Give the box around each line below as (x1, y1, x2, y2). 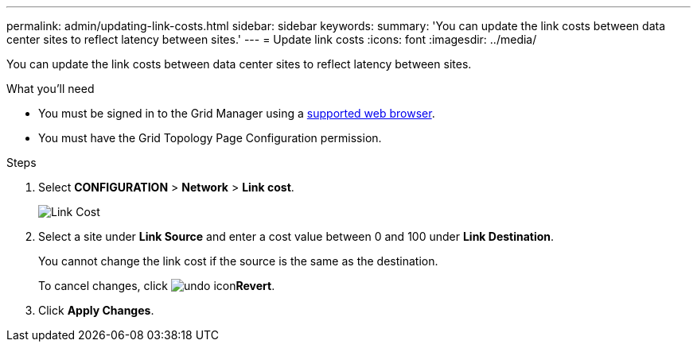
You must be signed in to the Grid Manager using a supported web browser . (38, 106, 435, 120)
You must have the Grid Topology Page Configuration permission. (38, 131, 382, 145)
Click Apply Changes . (38, 304, 154, 317)
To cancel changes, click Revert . (38, 279, 275, 292)
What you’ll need (6, 82, 95, 95)
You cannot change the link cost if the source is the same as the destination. (38, 254, 438, 268)
